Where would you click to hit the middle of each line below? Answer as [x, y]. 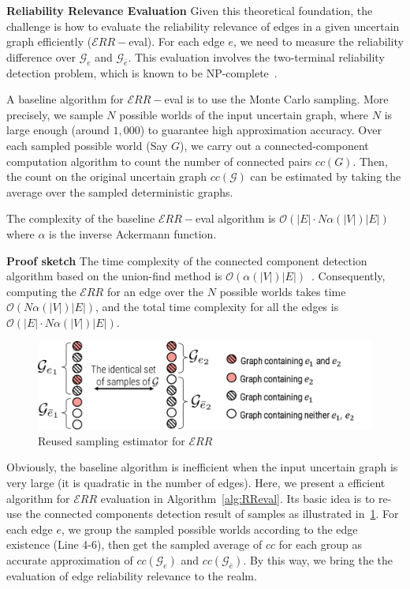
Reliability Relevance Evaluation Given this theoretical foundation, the [190, 10]
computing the [41, 291]
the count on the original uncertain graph [107, 176]
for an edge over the [155, 291]
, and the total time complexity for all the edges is [217, 307]
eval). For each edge [177, 41]
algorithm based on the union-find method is [114, 276]
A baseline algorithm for [65, 99]
